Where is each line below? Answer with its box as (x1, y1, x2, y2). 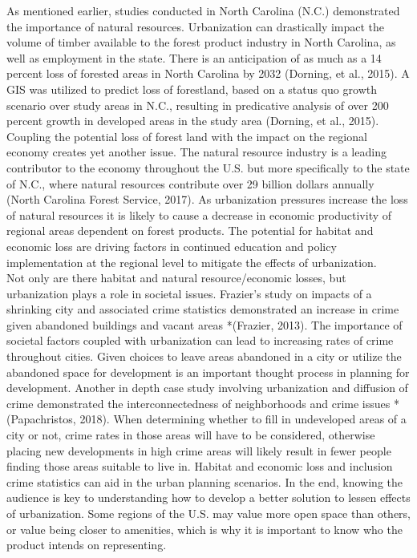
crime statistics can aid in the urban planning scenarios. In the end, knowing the (6, 473, 403, 490)
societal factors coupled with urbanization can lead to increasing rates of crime (6, 332, 394, 349)
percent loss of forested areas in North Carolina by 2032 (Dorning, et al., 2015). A (6, 65, 410, 82)
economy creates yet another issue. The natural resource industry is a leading (6, 144, 387, 160)
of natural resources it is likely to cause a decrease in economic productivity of (6, 206, 392, 223)
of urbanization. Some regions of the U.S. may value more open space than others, (6, 505, 411, 521)
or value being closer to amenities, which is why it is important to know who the (6, 520, 403, 537)
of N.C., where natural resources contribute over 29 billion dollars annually (6, 175, 374, 192)
